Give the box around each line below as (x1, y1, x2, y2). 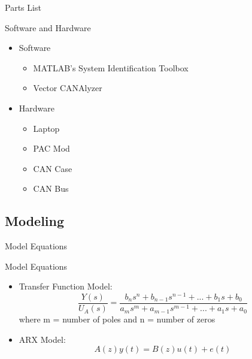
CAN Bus (33, 182, 69, 195)
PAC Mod (33, 142, 70, 155)
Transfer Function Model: (19, 280, 113, 292)
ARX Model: (19, 333, 66, 345)
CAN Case (33, 162, 72, 174)
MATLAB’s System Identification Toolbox (33, 61, 189, 74)
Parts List (5, 1, 41, 13)
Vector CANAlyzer (33, 82, 102, 94)
